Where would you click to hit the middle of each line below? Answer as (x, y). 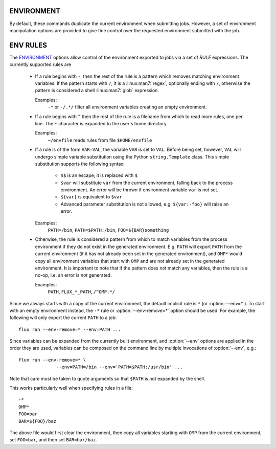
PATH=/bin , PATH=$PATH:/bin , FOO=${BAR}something (108, 230)
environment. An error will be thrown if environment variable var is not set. (140, 190)
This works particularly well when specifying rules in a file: (71, 388)
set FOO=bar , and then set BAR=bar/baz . (53, 440)
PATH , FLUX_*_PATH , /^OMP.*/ (81, 292)
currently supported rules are (40, 64)
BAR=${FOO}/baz (38, 421)
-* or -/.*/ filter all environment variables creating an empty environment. (127, 107)
